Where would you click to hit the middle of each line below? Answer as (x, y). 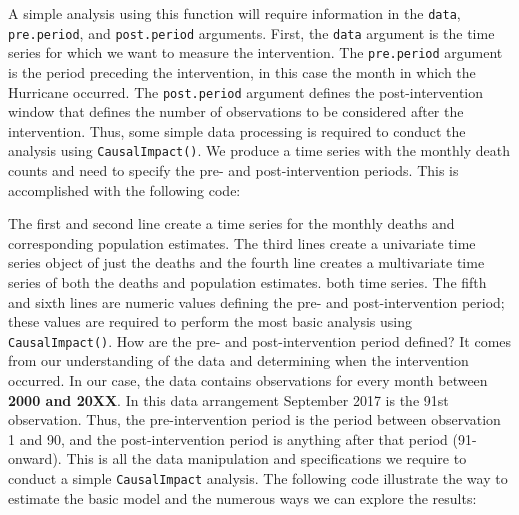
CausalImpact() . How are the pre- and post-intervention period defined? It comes (260, 340)
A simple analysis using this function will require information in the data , (234, 13)
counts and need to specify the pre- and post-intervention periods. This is (233, 170)
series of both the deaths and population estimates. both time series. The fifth (247, 282)
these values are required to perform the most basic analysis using (210, 321)
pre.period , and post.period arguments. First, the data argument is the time (251, 32)
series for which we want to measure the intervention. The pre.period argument (255, 52)
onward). (35, 458)
